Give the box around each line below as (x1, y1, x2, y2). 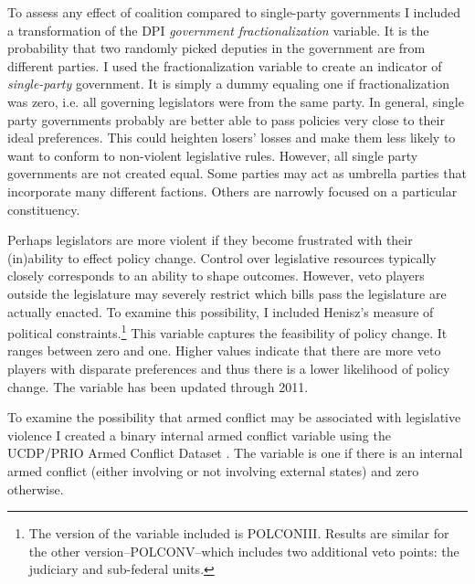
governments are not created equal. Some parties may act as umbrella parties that (7, 164, 467, 183)
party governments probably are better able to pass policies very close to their (7, 110, 445, 129)
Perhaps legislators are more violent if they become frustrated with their (7, 230, 413, 250)
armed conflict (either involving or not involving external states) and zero (7, 461, 419, 480)
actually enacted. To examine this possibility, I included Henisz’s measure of (7, 302, 434, 321)
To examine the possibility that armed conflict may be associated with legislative (7, 408, 461, 427)
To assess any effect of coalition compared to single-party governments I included (7, 3, 460, 21)
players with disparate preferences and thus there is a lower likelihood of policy (7, 358, 450, 377)
